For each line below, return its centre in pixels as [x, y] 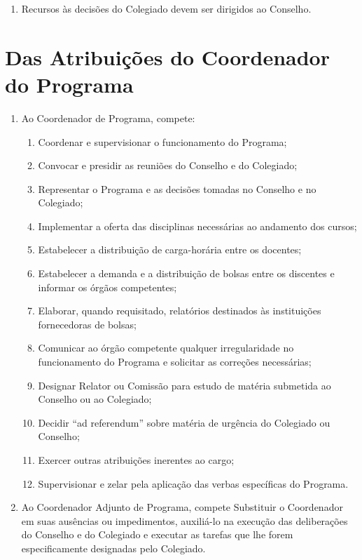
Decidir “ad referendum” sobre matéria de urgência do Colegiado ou [184, 422]
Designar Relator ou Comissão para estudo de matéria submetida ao [185, 385]
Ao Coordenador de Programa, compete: [108, 118]
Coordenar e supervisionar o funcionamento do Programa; [162, 141]
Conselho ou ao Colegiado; [95, 399]
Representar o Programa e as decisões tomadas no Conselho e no [177, 188]
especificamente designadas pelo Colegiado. [113, 548]
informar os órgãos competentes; [107, 287]
